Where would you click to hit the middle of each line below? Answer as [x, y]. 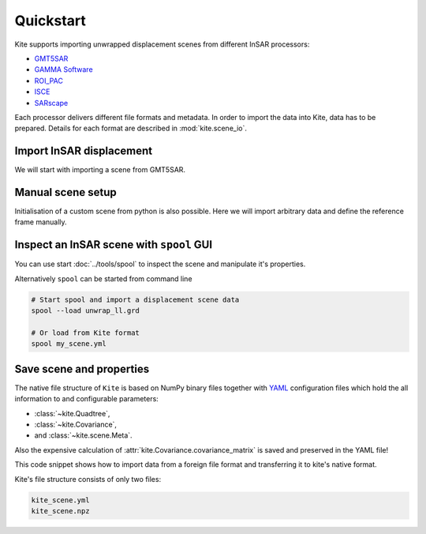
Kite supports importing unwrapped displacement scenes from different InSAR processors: [162, 44]
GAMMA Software [64, 70]
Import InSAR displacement [84, 151]
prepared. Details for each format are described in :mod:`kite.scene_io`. [131, 128]
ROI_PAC [49, 81]
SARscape [51, 103]
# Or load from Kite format [85, 333]
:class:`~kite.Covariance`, [76, 424]
